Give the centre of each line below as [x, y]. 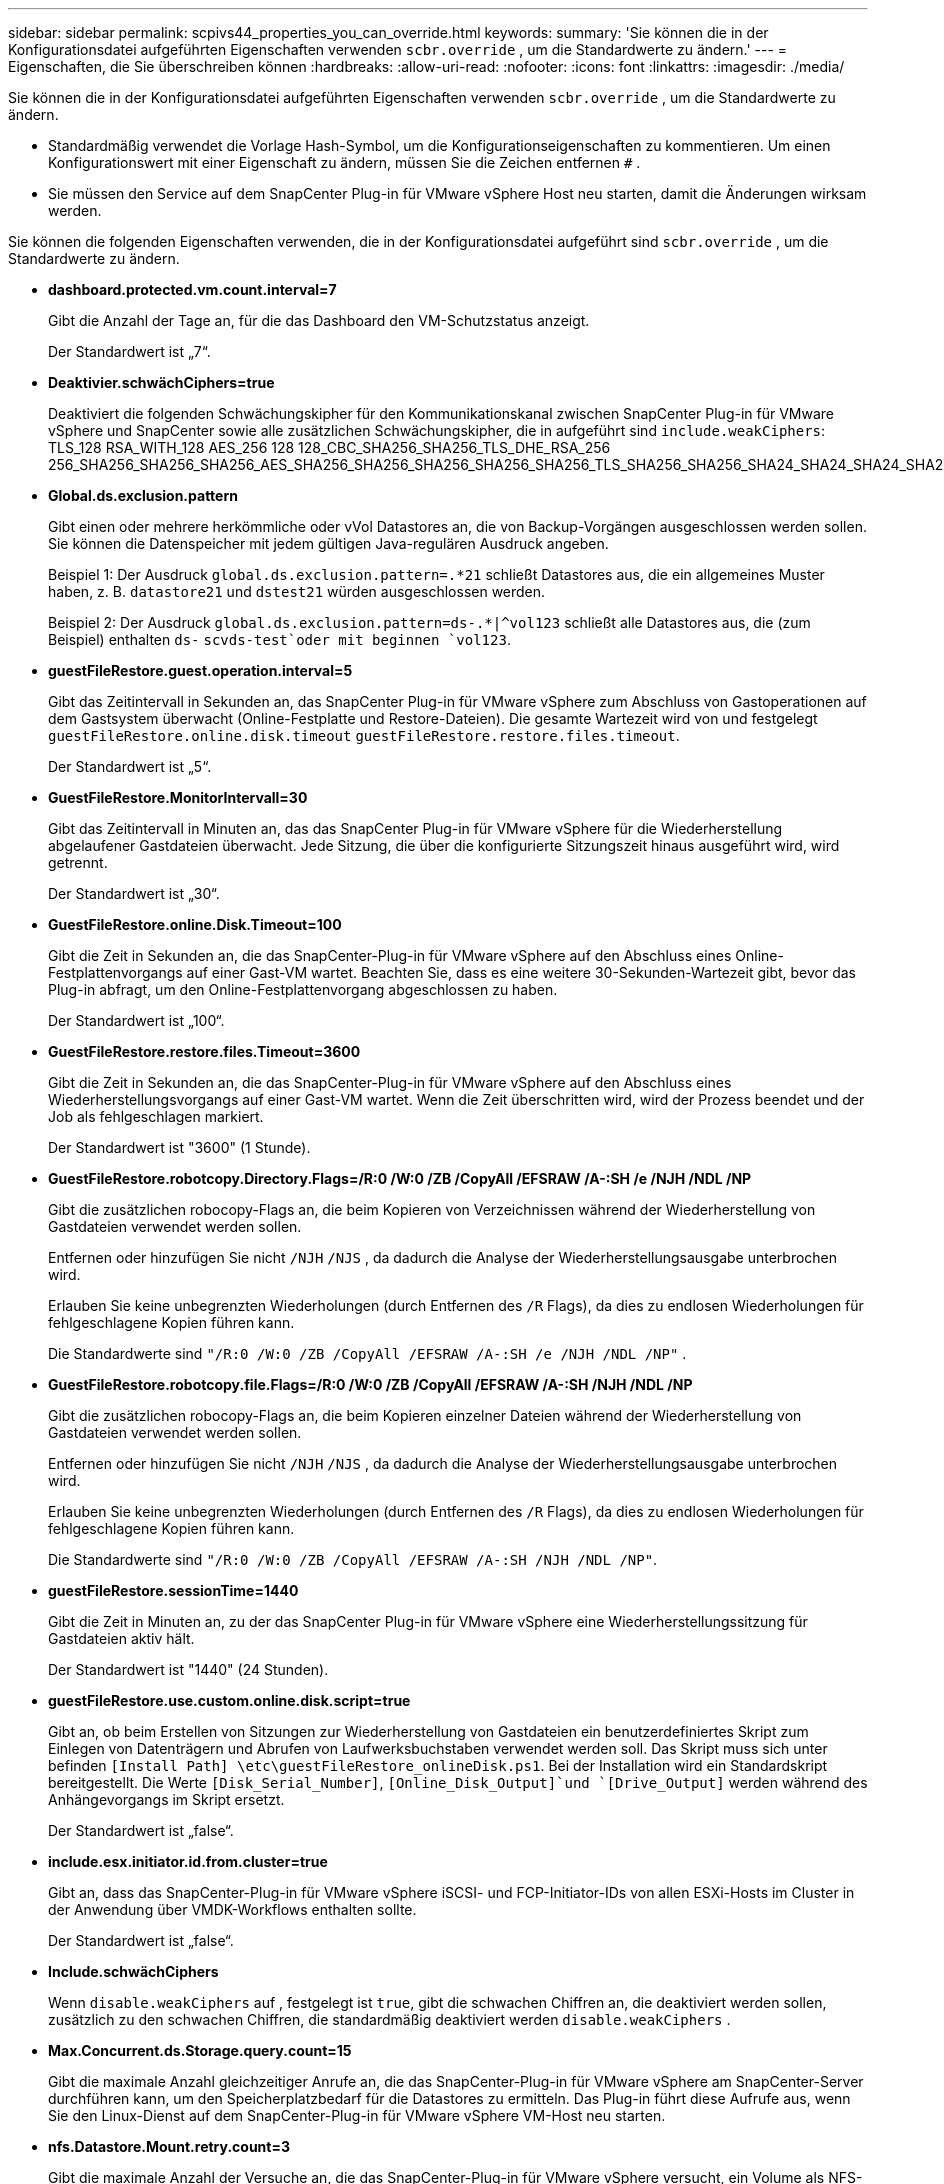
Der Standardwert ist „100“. [136, 1020]
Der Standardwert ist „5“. [130, 766]
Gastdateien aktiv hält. [121, 1638]
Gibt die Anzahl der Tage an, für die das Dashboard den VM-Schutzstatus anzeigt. [319, 320]
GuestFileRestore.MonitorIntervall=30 [178, 797]
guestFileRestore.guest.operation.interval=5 [200, 670]
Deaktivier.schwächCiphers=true [161, 382]
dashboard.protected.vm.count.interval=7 [192, 289]
